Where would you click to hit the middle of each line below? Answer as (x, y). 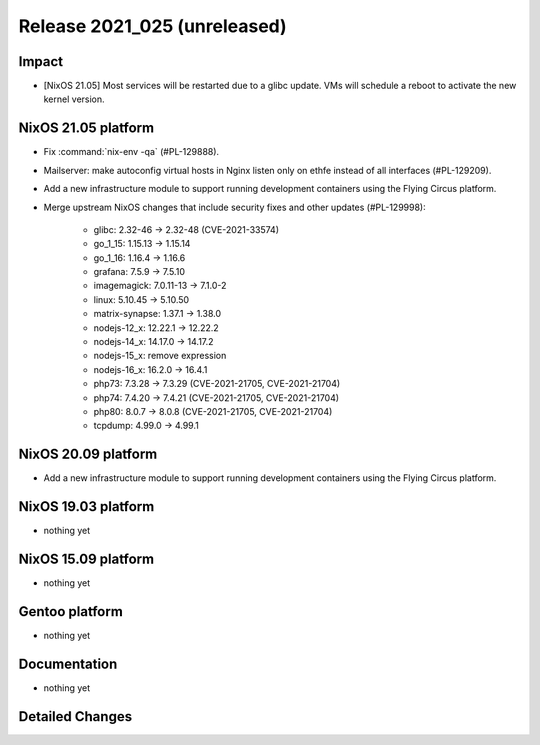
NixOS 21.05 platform (86, 128)
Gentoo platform (71, 611)
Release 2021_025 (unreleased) (152, 26)
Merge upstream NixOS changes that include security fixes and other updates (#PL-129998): (234, 207)
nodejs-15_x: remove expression (160, 356)
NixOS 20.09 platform (88, 454)
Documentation (68, 663)
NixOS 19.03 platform (86, 506)
